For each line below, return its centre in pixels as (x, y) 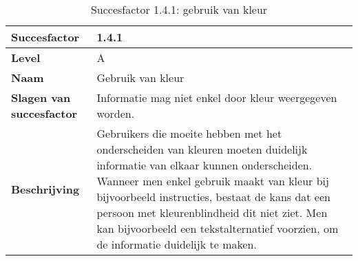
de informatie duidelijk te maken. (177, 244)
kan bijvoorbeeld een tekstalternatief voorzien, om (218, 228)
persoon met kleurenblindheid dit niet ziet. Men (212, 212)
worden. (116, 113)
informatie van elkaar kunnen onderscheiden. (204, 165)
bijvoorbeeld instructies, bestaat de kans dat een (213, 197)
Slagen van (41, 97)
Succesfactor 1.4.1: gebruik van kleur (179, 9)
